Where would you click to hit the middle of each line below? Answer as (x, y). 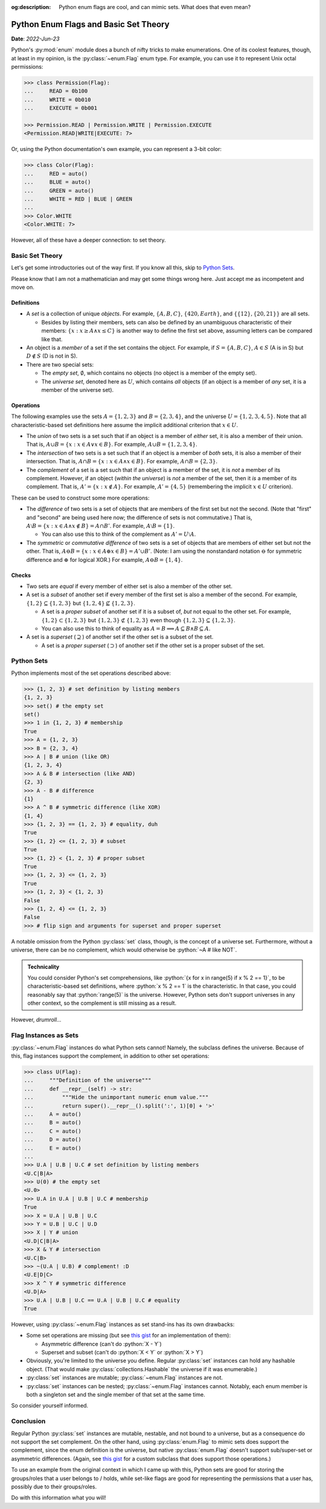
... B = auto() (53, 1123)
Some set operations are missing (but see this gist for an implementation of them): (129, 1336)
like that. (52, 339)
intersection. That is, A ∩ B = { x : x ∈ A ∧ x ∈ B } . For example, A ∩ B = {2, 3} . (122, 462)
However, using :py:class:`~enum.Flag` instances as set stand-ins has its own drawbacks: (123, 1324)
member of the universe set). (78, 390)
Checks (21, 575)
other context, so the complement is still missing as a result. (102, 1003)
